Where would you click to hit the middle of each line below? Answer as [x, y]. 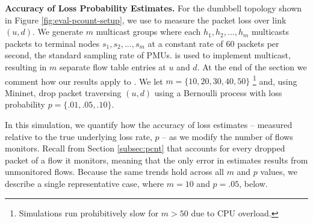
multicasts [271, 32]
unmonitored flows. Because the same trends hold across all [114, 172]
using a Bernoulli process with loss [218, 92]
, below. [253, 183]
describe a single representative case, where [85, 183]
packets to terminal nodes [52, 43]
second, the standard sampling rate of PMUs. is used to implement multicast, [148, 55]
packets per [258, 43]
